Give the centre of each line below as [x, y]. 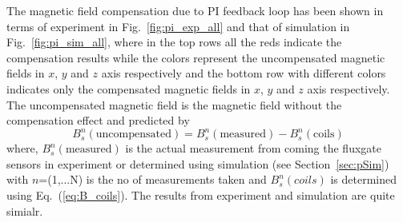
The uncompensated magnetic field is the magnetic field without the [174, 104]
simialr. [25, 210]
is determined [363, 179]
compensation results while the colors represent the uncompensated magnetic [196, 57]
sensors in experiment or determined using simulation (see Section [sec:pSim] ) [198, 163]
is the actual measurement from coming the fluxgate [253, 148]
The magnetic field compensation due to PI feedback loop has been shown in [195, 10]
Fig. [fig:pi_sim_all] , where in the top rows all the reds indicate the [174, 42]
